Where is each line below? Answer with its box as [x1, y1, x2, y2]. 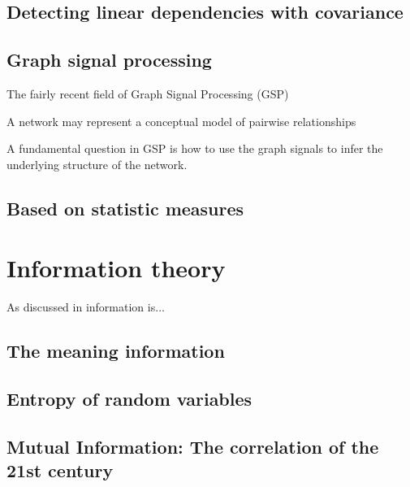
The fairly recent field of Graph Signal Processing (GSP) [6, 85, 289, 102]
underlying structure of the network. [6, 155, 188, 172]
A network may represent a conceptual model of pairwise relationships [6, 112, 356, 129]
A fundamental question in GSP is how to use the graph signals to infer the [6, 140, 383, 157]
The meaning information [6, 338, 225, 363]
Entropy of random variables [6, 386, 252, 411]
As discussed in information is [6, 298, 156, 315]
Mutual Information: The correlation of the [6, 433, 379, 459]
